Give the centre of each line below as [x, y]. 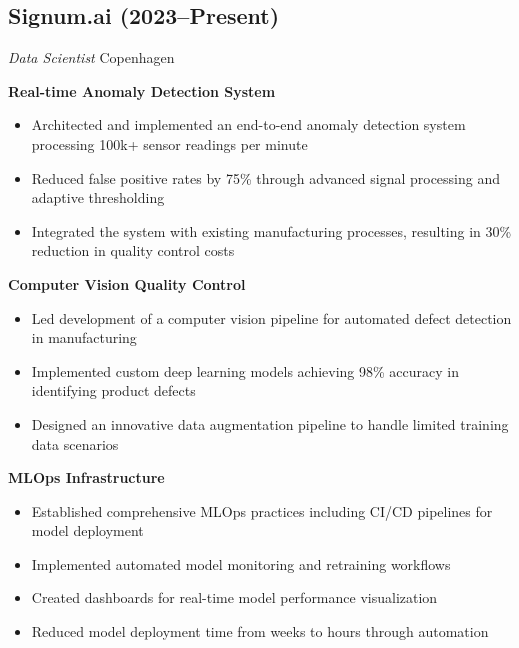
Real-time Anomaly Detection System [142, 90]
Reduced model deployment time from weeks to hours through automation [260, 631]
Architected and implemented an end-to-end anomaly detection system [248, 124]
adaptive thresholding [98, 197]
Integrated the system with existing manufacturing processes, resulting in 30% [271, 230]
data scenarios [75, 443]
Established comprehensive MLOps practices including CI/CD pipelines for [262, 510]
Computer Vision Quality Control [127, 283]
